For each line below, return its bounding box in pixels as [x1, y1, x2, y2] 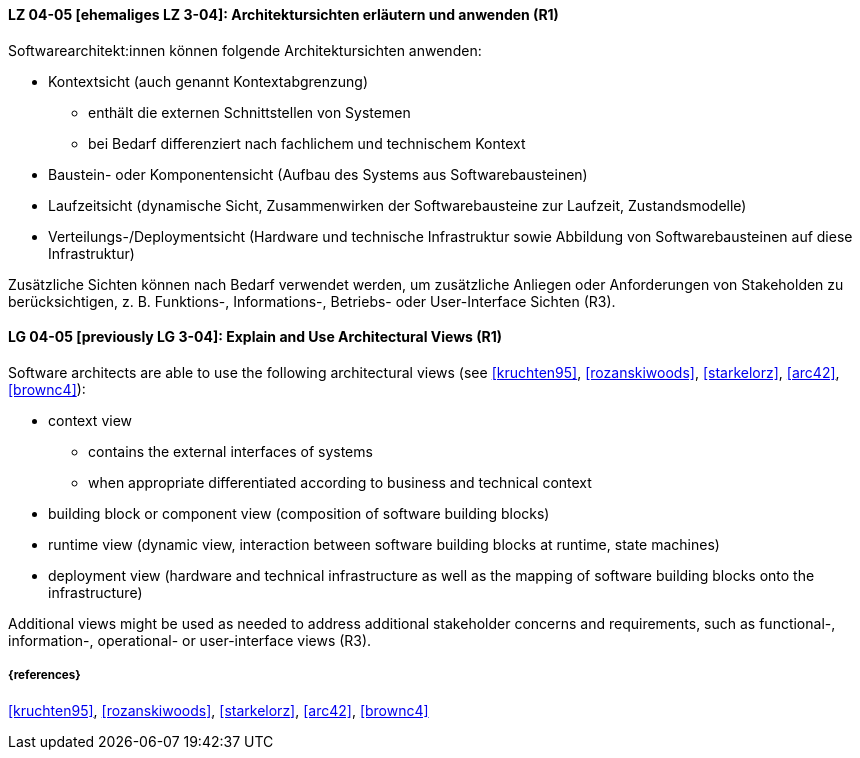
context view [48, 411, 133, 429]
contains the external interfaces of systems [88, 442, 373, 460]
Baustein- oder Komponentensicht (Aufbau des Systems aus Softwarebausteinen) [48, 165, 588, 183]
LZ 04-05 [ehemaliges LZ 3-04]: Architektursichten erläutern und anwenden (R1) [8, 6, 559, 23]
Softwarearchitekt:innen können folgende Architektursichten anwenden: [8, 41, 482, 59]
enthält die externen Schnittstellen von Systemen [88, 103, 411, 121]
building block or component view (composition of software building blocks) [48, 504, 550, 522]
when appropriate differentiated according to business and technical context [88, 473, 592, 491]
